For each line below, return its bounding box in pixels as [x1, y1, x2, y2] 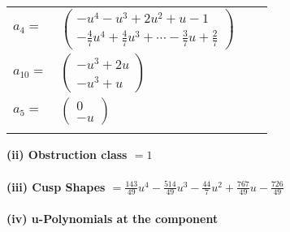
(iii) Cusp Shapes [6, 178, 106, 195]
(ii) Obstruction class [6, 146, 128, 163]
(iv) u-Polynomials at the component [6, 210, 219, 227]
